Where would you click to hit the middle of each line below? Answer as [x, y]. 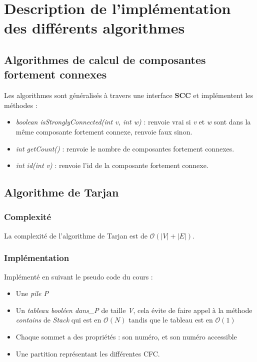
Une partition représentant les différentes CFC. [88, 353]
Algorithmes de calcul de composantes [105, 59]
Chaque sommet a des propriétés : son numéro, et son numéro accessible [126, 336]
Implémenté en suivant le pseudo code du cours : [78, 276]
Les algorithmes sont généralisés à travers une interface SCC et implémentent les [129, 95]
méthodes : [21, 105]
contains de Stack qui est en [58, 320]
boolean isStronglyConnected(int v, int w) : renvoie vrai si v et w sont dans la [133, 122]
